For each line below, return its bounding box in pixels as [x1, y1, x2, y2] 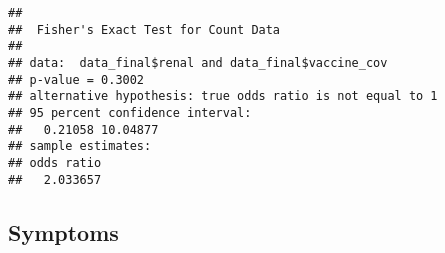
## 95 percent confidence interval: [8, 105, 252, 120]
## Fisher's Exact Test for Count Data [8, 22, 281, 37]
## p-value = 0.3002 [8, 72, 145, 87]
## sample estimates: [8, 139, 152, 154]
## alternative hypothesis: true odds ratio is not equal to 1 [8, 89, 438, 104]
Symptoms [8, 216, 119, 247]
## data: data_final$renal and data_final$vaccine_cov [8, 55, 388, 70]
